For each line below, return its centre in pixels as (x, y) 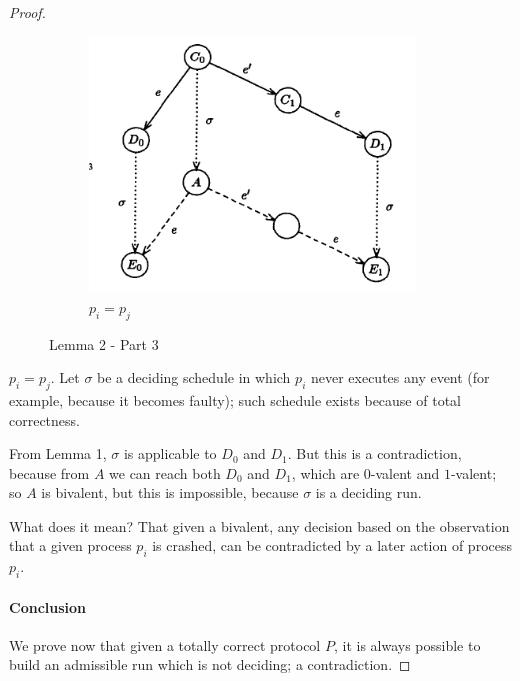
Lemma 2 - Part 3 (104, 343)
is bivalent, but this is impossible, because (170, 492)
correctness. (44, 419)
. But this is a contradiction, (374, 453)
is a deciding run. (368, 492)
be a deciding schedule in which (194, 377)
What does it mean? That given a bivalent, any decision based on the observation (259, 525)
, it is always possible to (407, 644)
